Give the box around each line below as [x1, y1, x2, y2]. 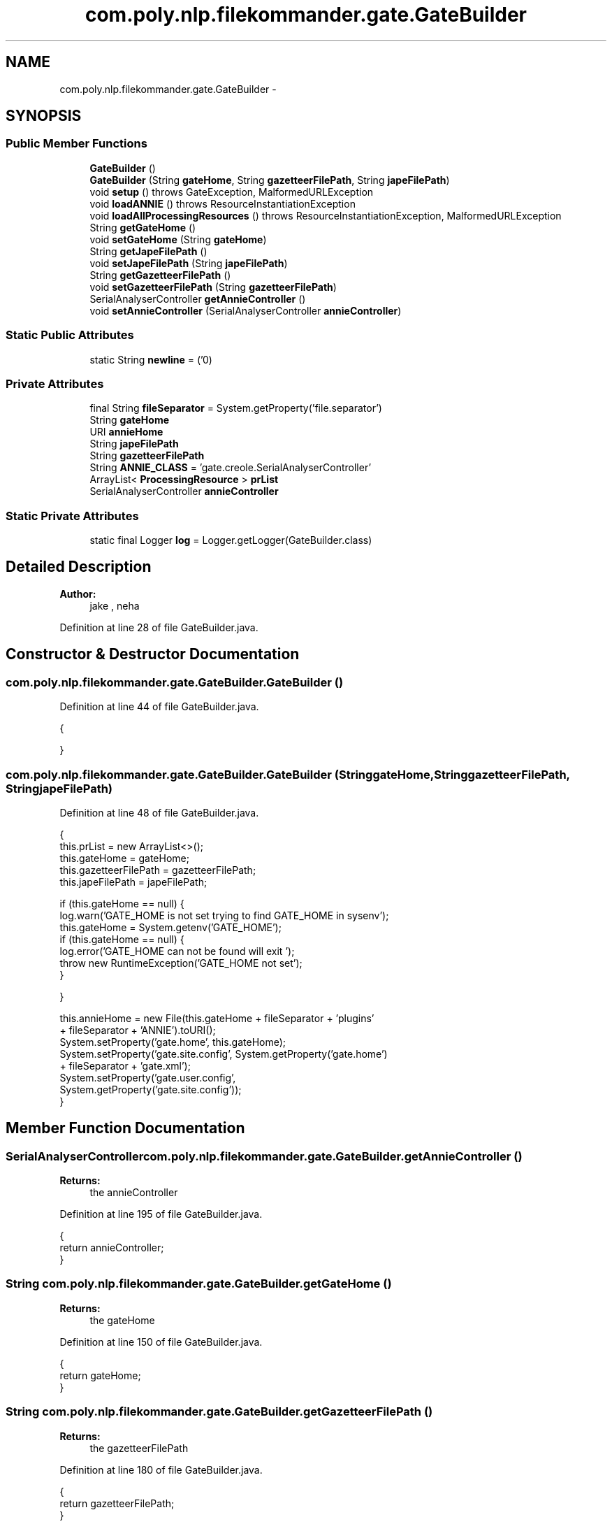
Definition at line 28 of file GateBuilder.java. [59, 621, 258, 633]
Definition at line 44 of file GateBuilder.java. [59, 700, 259, 713]
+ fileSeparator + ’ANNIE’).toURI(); [59, 1023, 216, 1036]
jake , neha [89, 599, 140, 612]
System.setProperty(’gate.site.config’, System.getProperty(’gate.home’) [59, 1047, 388, 1060]
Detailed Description [6, 558, 152, 576]
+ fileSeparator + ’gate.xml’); [59, 1059, 191, 1072]
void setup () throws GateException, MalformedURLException [89, 185, 374, 198]
